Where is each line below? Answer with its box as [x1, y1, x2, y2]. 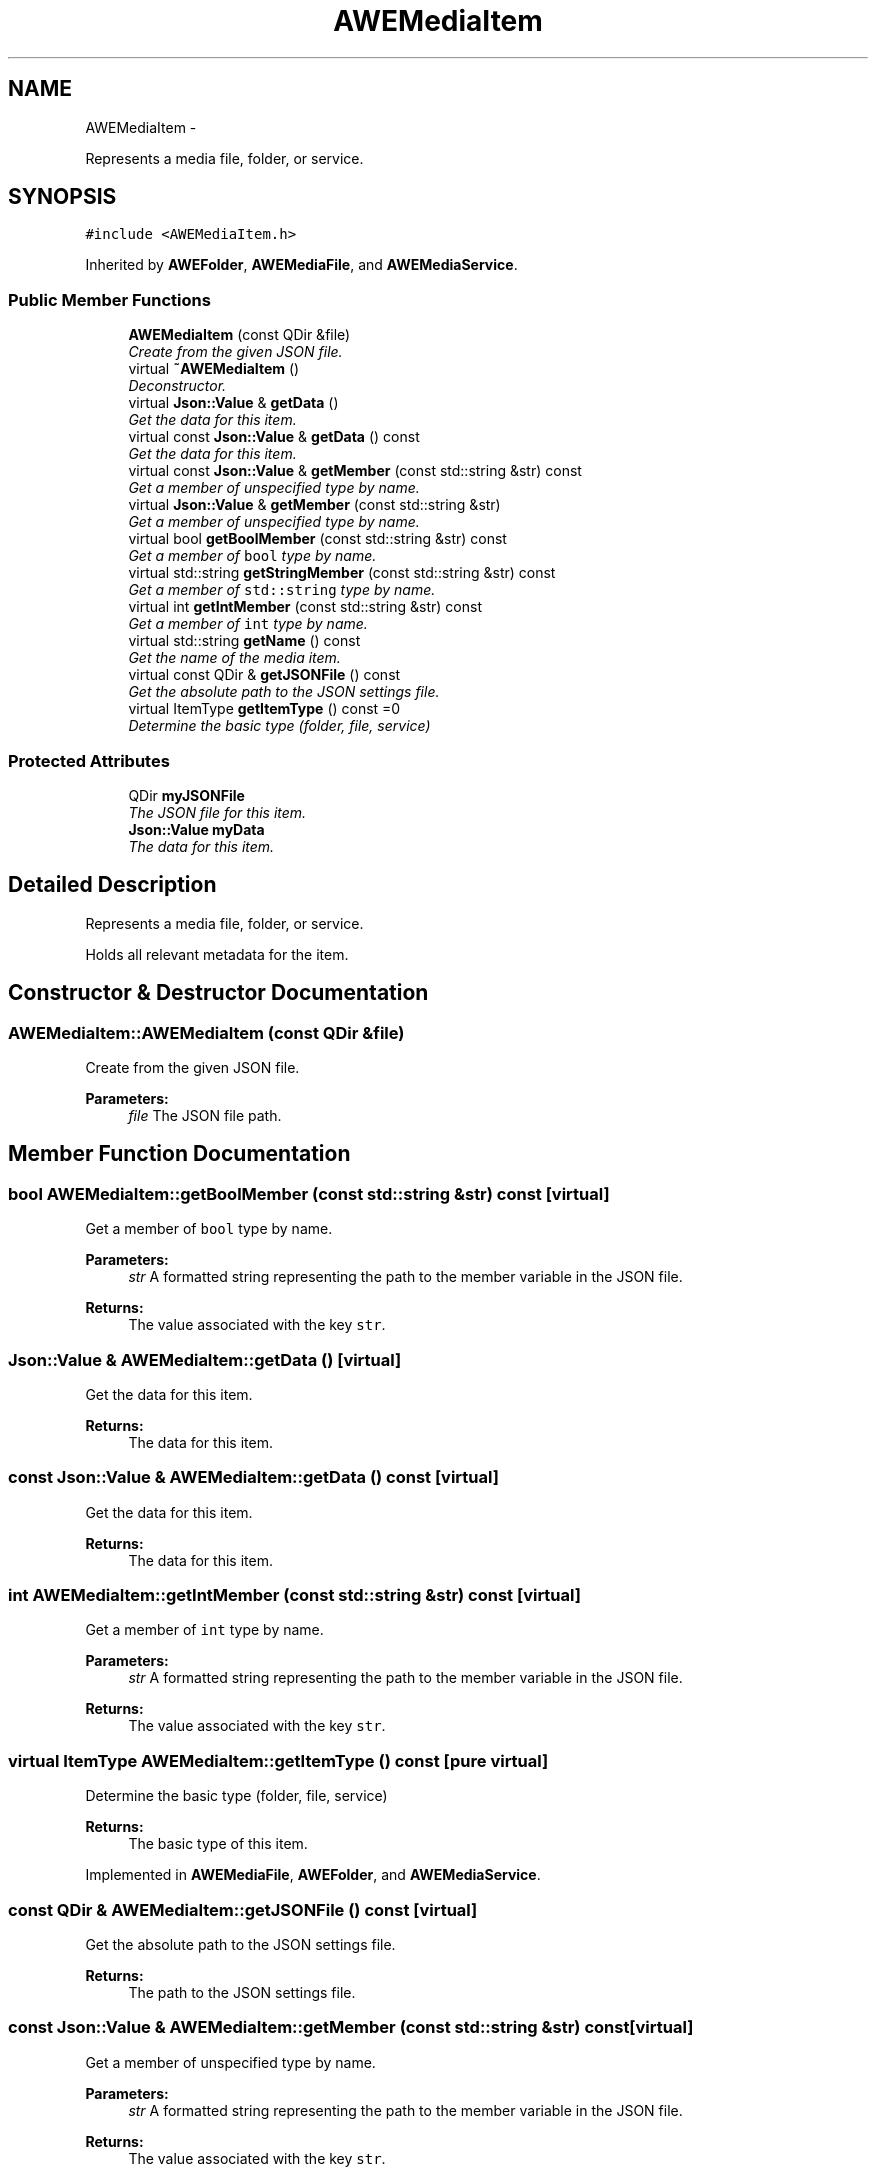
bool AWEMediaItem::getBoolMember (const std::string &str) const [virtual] [8, 1183, 610, 1204]
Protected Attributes [8, 750, 170, 771]
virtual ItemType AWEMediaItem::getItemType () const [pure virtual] [8, 1750, 549, 1771]
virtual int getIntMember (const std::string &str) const [128, 598, 482, 616]
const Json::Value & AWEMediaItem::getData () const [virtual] [8, 1467, 499, 1488]
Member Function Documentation [8, 1141, 351, 1167]
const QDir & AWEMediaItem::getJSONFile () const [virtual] [8, 1899, 478, 1920]
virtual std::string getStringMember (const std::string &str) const [128, 564, 556, 582]
